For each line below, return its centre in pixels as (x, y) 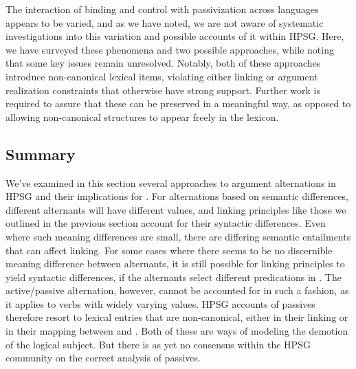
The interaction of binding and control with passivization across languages (162, 9)
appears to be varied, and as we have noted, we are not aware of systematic (165, 22)
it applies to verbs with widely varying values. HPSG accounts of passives (160, 303)
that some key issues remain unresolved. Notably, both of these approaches (163, 63)
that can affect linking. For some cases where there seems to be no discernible (169, 250)
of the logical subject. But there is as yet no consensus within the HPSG (158, 344)
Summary (41, 154)
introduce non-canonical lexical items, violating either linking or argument (162, 76)
